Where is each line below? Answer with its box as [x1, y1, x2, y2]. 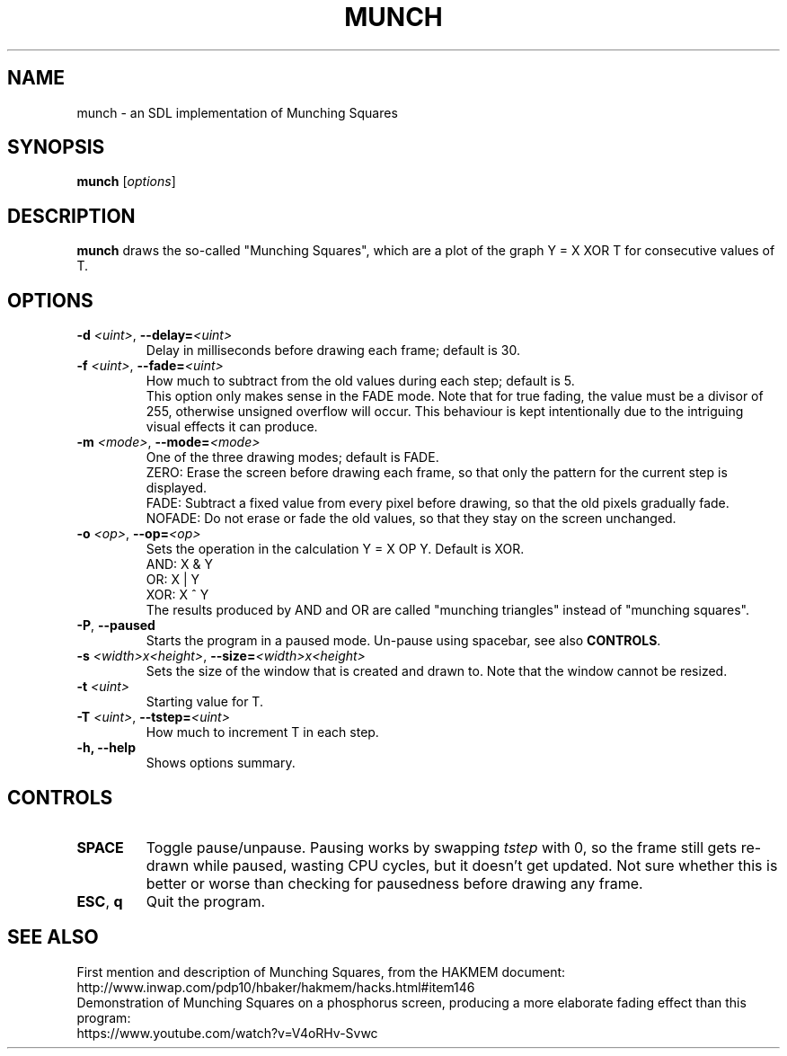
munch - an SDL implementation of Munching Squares [76, 104, 398, 120]
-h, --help [76, 740, 136, 756]
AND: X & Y [146, 556, 214, 572]
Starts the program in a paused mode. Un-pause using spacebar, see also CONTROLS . [146, 633, 661, 649]
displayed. [146, 480, 208, 496]
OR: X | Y [146, 572, 200, 588]
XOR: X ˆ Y [146, 587, 209, 603]
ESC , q [76, 892, 123, 910]
